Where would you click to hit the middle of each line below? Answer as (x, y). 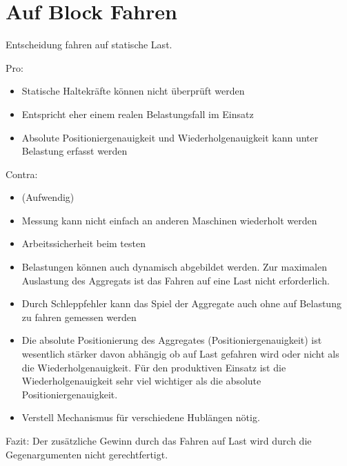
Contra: (22, 174)
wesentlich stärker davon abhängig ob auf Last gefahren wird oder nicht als (180, 354)
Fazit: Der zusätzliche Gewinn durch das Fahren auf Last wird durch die (159, 440)
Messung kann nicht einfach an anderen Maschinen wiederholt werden (169, 220)
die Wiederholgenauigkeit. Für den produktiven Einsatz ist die (154, 367)
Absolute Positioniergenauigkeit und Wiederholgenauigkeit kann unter (170, 137)
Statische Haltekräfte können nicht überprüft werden (133, 91)
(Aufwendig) (48, 197)
